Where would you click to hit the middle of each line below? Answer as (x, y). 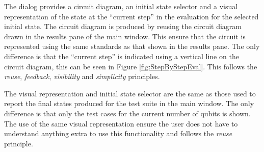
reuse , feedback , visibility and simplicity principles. (82, 76)
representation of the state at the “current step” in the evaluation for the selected (131, 16)
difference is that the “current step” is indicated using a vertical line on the (122, 56)
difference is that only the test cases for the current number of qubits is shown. (127, 113)
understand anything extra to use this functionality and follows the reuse (118, 133)
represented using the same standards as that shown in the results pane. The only (132, 46)
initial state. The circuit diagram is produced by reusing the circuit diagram (123, 26)
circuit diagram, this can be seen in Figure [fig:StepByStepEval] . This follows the (131, 66)
